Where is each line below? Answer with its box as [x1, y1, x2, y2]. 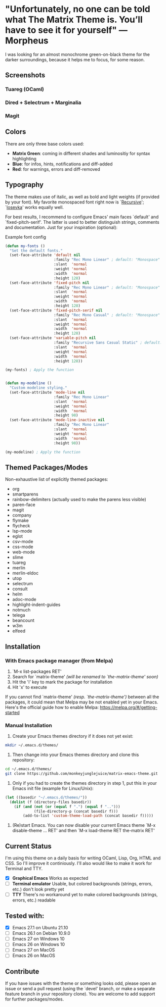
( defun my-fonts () [5, 244, 45, 249]
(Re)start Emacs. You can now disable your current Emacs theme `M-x [12, 822, 156, 828]
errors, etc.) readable [12, 897, 56, 903]
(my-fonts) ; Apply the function [5, 367, 74, 372]
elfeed [12, 628, 26, 634]
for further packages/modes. [5, 996, 64, 1002]
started [5, 709, 20, 715]
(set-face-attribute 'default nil [9, 252, 81, 258]
